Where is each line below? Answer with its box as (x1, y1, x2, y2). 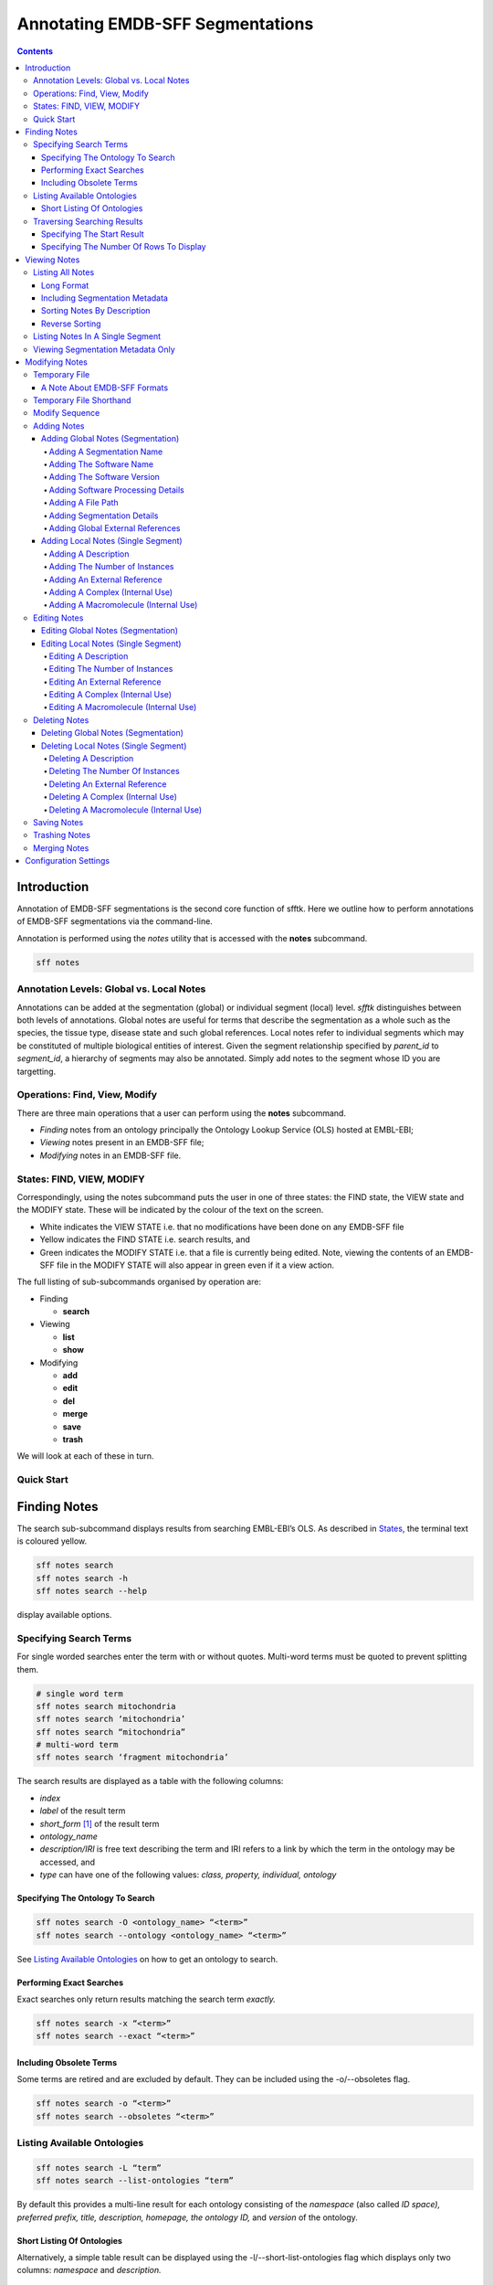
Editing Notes (33, 612, 84, 623)
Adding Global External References (48, 523, 181, 534)
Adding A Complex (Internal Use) (48, 586, 173, 598)
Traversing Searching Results (33, 216, 143, 227)
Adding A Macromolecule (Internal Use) (48, 600, 198, 611)
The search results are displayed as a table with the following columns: (16, 1776, 284, 1787)
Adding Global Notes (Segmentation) (41, 433, 180, 444)
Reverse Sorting (41, 318, 101, 329)
